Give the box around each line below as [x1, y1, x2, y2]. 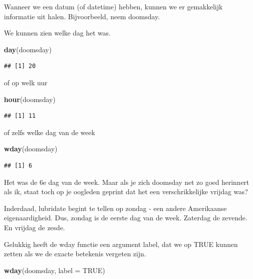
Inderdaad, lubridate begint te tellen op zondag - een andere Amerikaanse [4, 203, 227, 213]
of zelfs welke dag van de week [4, 127, 95, 137]
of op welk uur [4, 77, 48, 87]
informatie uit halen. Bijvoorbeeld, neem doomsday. [4, 11, 160, 21]
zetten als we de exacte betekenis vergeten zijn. [4, 248, 146, 259]
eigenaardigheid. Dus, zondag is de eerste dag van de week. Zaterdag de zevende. [4, 212, 248, 223]
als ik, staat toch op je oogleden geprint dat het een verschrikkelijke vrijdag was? [4, 186, 248, 197]
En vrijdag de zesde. [4, 222, 65, 232]
